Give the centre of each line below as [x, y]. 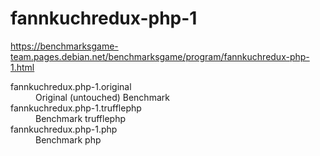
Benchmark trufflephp [81, 118]
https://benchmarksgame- [64, 46]
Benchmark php [68, 139]
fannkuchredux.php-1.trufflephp [76, 108]
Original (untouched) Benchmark [102, 97]
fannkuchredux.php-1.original [71, 86]
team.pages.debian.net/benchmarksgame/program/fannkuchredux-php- [160, 56]
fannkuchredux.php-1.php [64, 129]
